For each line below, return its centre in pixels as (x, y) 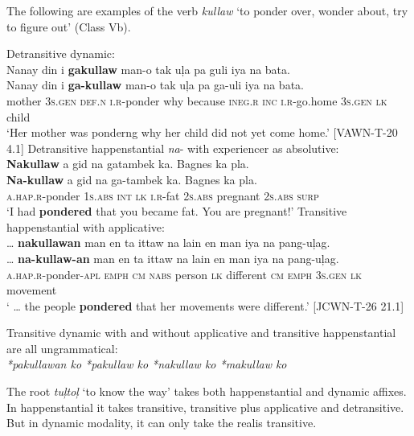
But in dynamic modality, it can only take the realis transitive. (162, 423)
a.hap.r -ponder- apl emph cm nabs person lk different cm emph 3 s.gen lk (184, 274)
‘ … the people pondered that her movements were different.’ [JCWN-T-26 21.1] (205, 305)
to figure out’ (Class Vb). (69, 26)
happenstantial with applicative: (86, 226)
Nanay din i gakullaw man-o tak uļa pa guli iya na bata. (148, 69)
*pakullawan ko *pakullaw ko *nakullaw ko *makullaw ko (147, 364)
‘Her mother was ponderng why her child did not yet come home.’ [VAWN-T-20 (202, 132)
